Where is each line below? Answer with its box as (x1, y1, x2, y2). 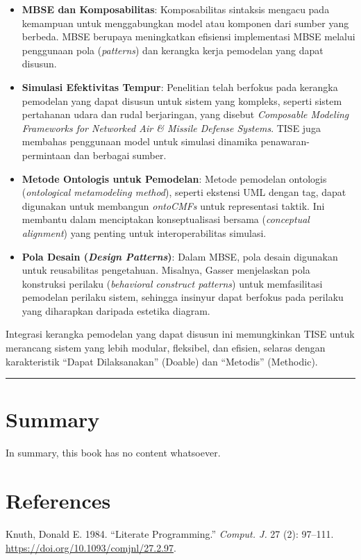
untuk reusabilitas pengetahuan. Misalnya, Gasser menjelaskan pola (22, 263, 310, 277)
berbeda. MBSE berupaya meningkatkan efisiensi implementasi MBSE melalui (22, 29, 355, 44)
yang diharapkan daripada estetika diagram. (22, 303, 210, 318)
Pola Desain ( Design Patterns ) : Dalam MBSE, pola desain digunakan (22, 249, 338, 263)
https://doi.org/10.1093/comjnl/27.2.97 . (6, 540, 176, 554)
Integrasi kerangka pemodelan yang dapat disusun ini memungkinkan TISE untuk (6, 327, 355, 341)
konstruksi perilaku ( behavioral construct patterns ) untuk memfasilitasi (22, 276, 323, 290)
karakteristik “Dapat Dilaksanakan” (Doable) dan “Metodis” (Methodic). (6, 354, 318, 368)
